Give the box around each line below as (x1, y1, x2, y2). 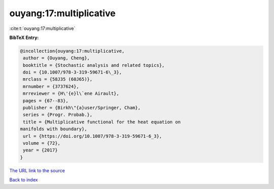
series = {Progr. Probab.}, (23, 112, 93, 118)
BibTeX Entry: (9, 34, 39, 41)
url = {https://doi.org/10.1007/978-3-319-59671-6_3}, (23, 133, 162, 139)
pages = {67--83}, (23, 98, 68, 103)
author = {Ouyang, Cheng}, (23, 55, 90, 61)
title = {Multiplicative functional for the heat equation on (23, 119, 181, 125)
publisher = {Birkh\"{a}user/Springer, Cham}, (23, 105, 141, 111)
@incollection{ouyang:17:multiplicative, (20, 48, 125, 54)
